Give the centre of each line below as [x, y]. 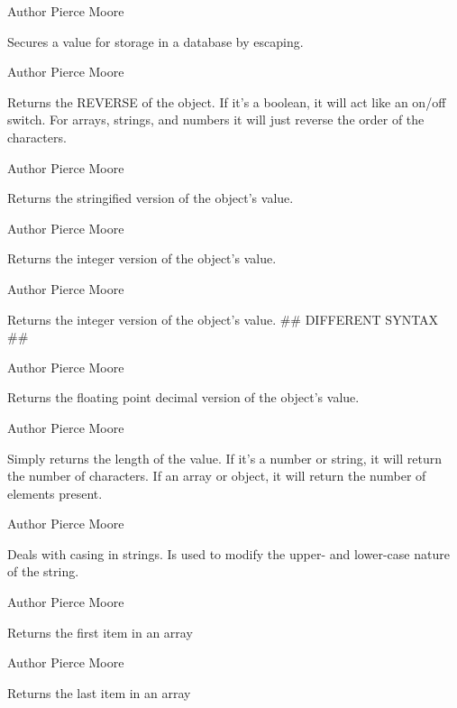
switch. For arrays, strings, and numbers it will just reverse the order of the [216, 120]
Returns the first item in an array [100, 632]
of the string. [43, 571]
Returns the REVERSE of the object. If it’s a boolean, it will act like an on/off [227, 101]
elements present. [55, 493]
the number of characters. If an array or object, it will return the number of [217, 476]
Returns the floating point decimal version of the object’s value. [183, 397]
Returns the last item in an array [99, 692]
